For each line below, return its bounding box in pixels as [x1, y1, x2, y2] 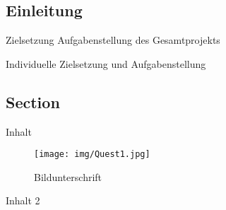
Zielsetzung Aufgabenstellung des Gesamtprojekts [6, 33, 220, 47]
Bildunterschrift [34, 169, 102, 184]
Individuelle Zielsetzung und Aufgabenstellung [6, 56, 206, 71]
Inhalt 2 [6, 193, 40, 208]
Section [6, 91, 60, 112]
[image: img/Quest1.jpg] [34, 149, 150, 160]
